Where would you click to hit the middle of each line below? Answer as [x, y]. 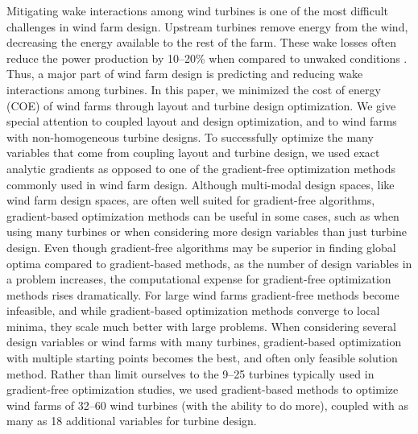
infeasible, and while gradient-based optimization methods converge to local [193, 310]
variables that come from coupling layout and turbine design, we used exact [193, 153]
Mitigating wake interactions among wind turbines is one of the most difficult [198, 10]
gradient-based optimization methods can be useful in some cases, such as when [203, 215]
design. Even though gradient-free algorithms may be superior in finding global [201, 247]
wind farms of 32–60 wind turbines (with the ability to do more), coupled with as [207, 405]
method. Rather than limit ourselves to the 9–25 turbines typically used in [190, 373]
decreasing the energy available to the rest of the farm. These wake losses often [201, 42]
